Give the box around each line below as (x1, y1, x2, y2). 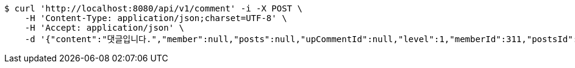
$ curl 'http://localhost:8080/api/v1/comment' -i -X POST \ (4, 4, 302, 13)
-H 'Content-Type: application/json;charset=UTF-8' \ (24, 13, 287, 23)
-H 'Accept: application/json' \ (24, 23, 185, 32)
